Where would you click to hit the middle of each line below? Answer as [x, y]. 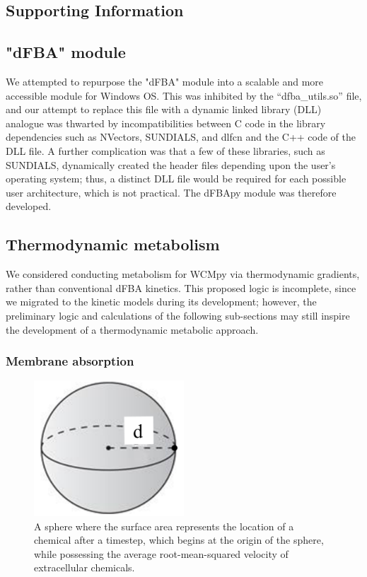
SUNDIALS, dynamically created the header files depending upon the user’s [171, 164]
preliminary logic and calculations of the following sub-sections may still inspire [178, 315]
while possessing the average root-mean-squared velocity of [161, 553]
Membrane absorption [70, 361]
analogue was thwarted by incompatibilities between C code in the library [166, 123]
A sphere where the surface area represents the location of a [164, 526]
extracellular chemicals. [85, 567]
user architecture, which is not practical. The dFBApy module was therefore [171, 192]
